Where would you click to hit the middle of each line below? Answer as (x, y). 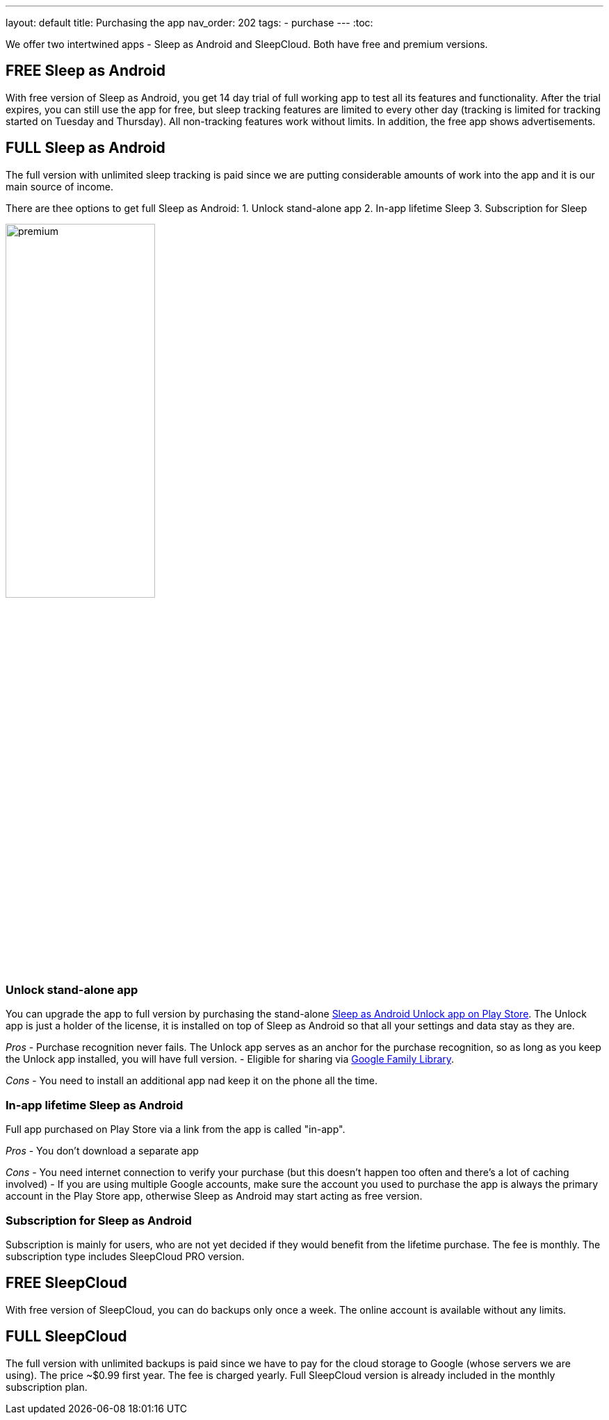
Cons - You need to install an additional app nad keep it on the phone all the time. (192, 1081)
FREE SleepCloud (66, 1283)
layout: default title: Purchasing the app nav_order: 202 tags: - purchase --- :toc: (189, 23)
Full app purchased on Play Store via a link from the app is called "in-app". (176, 1129)
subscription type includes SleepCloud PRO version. (125, 1256)
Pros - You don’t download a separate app (102, 1151)
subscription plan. (47, 1387)
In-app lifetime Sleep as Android (95, 1105)
